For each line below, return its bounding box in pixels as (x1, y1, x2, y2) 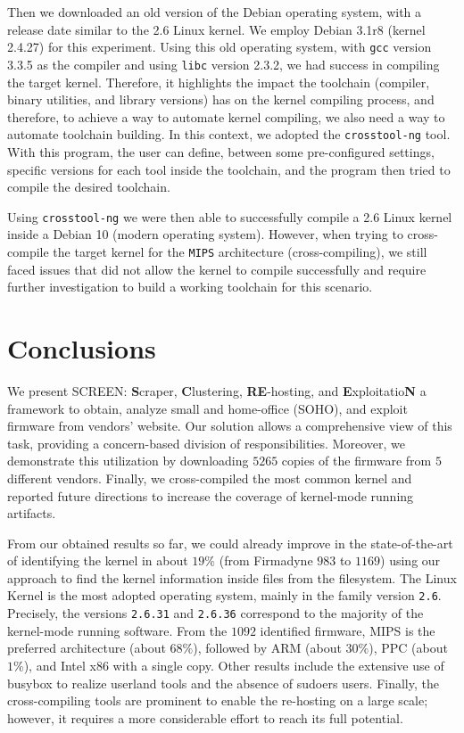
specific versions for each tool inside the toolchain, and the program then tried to (7, 160, 451, 178)
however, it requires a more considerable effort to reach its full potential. (7, 708, 403, 727)
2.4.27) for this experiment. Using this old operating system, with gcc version (7, 37, 432, 56)
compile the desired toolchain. (7, 177, 170, 196)
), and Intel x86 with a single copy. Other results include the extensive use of (23, 655, 444, 674)
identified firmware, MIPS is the (260, 621, 435, 639)
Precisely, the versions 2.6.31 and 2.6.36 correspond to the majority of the (7, 604, 424, 622)
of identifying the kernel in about (7, 551, 188, 570)
